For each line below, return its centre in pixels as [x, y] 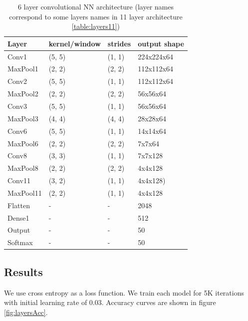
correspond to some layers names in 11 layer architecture [96, 16]
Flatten [19, 205]
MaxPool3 [23, 118]
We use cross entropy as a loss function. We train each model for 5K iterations [124, 292]
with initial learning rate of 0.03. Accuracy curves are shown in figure [110, 302]
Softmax [20, 242]
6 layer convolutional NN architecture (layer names [96, 6]
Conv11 [19, 180]
